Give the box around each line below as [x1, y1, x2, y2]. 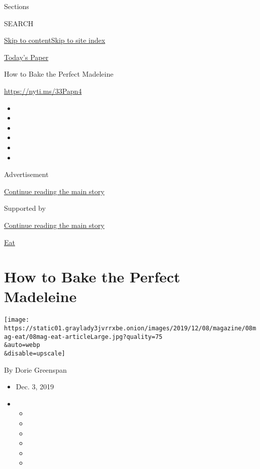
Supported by [4, 203, 46, 213]
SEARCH [4, 18, 34, 28]
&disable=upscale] [4, 350, 65, 358]
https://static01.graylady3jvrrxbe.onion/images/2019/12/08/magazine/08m [4, 325, 256, 332]
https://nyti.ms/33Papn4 [4, 85, 82, 96]
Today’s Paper [4, 51, 49, 62]
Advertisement [4, 169, 49, 180]
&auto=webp [4, 341, 40, 349]
